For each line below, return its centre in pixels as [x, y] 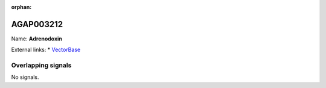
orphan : [21, 7]
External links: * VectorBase [46, 50]
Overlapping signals [41, 65]
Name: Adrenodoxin [37, 39]
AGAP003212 [37, 24]
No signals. [25, 77]
